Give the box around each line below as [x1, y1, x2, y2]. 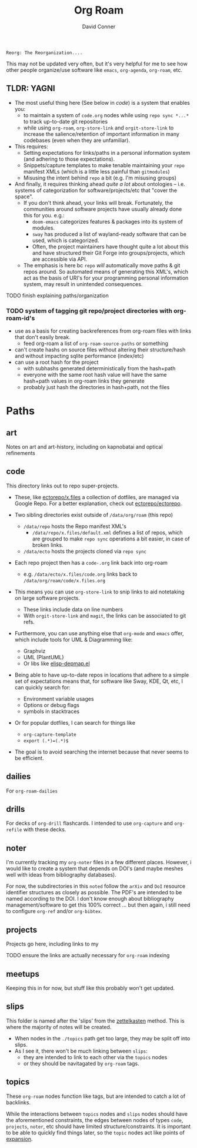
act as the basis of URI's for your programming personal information [23, 274, 189, 281]
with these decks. [23, 826, 66, 833]
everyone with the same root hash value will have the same [23, 371, 167, 379]
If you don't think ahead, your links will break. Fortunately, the [23, 199, 173, 206]
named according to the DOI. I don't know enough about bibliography [6, 895, 175, 903]
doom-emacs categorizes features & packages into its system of [32, 218, 183, 225]
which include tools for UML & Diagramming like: [14, 636, 133, 643]
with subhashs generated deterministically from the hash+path [23, 365, 176, 372]
